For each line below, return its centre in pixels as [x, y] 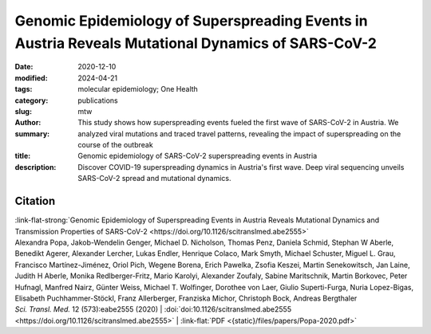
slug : [23, 111]
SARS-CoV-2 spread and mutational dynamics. [154, 179]
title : [23, 156]
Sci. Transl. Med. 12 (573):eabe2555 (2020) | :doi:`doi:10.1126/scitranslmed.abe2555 [153, 309]
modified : [31, 78]
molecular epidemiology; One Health [138, 89]
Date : [24, 67]
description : [36, 167]
